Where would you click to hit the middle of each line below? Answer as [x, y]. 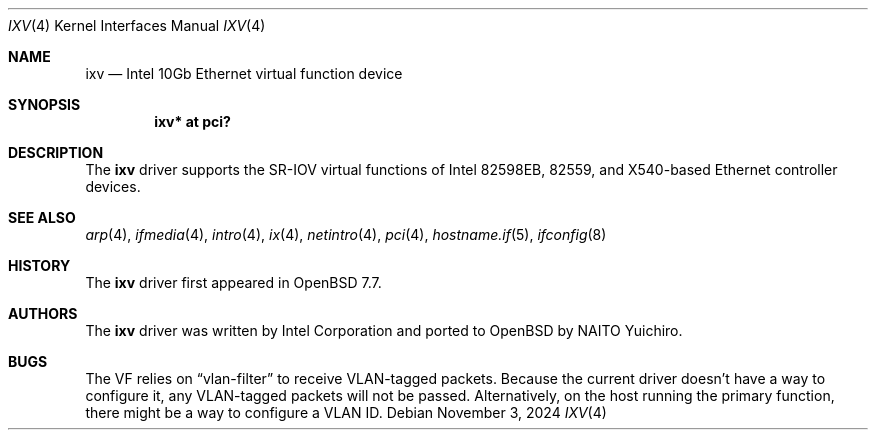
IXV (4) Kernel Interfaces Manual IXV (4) [137, 25]
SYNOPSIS [44, 104]
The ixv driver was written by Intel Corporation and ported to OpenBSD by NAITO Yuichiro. [384, 330]
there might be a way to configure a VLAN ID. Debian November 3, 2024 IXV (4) [346, 412]
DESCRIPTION [56, 152]
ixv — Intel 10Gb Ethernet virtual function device [244, 73]
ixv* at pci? [192, 121]
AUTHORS [43, 313]
